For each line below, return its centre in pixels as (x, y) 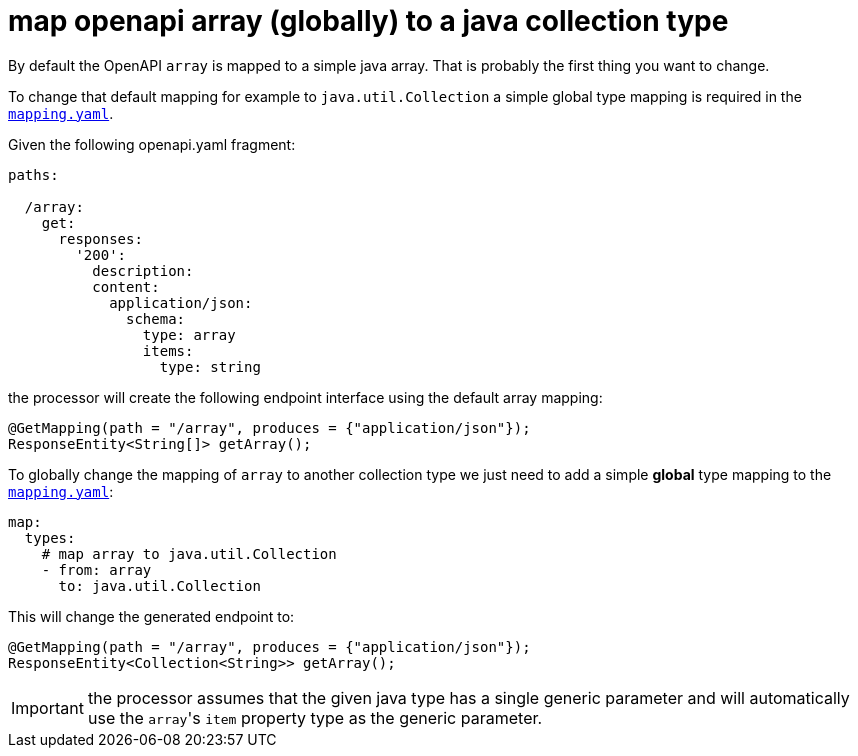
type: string (210, 366)
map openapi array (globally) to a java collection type (368, 21)
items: (168, 350)
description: (143, 270)
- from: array (96, 569)
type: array (189, 334)
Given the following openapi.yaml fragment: (152, 144)
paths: (33, 174)
